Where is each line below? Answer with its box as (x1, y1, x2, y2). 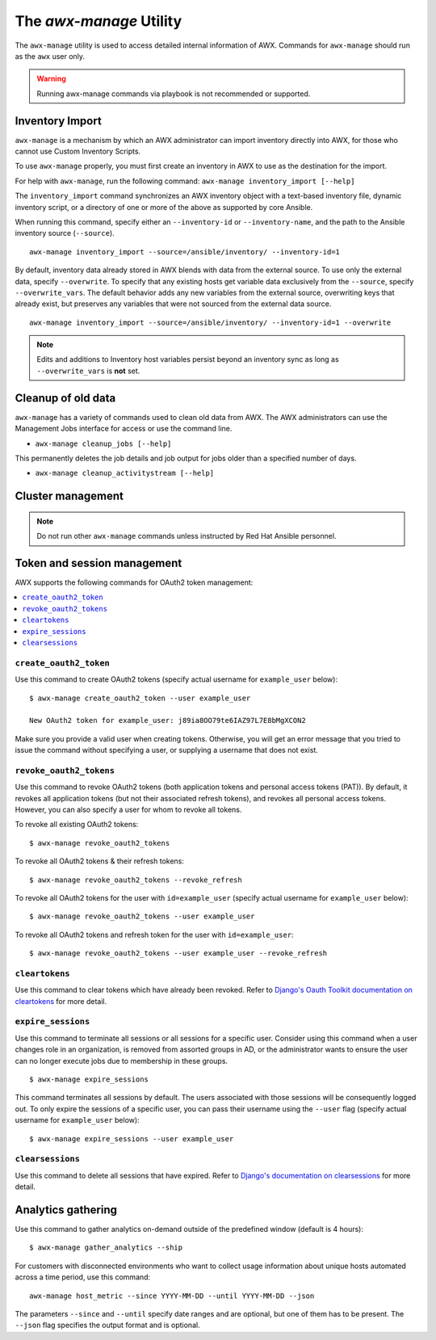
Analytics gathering (15, 1203, 117, 1216)
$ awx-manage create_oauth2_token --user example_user (29, 693, 251, 703)
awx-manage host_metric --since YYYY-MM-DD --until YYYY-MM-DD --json (29, 1291, 315, 1300)
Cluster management (15, 489, 124, 503)
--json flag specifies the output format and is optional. (15, 1321, 201, 1330)
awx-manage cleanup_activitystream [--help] (35, 468, 215, 478)
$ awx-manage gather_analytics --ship (29, 1243, 183, 1252)
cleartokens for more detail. (15, 996, 107, 1006)
